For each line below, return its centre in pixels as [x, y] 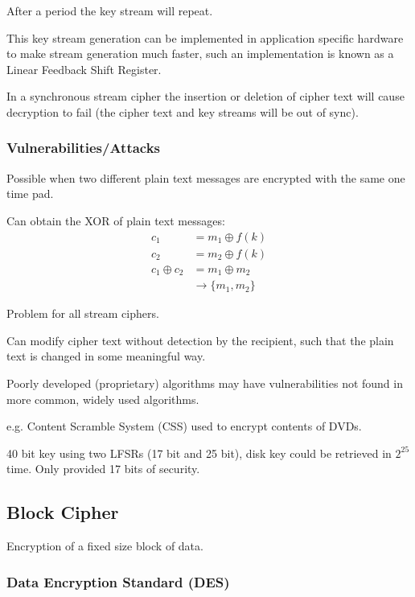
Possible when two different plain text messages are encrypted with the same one [206, 177]
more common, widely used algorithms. [103, 399]
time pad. [30, 194]
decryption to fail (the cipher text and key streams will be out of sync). [183, 111]
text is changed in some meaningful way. [106, 356]
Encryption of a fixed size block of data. [105, 546]
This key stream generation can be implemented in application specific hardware [205, 37]
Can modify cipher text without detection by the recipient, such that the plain [200, 340]
